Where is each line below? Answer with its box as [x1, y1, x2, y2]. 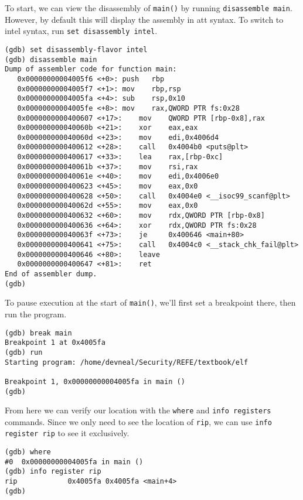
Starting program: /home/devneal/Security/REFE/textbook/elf [5, 358, 248, 367]
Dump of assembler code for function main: [5, 65, 177, 74]
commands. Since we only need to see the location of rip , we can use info [5, 415, 272, 427]
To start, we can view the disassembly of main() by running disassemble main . [5, 2, 292, 13]
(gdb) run [5, 348, 43, 357]
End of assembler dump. [5, 270, 97, 278]
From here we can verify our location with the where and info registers [5, 404, 271, 416]
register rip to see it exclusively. [5, 427, 130, 439]
